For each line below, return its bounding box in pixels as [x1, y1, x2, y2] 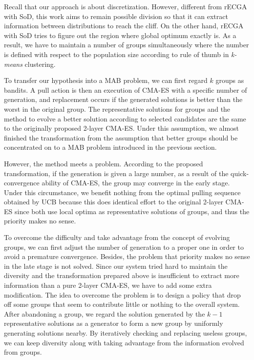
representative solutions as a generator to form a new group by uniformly [4, 318, 223, 328]
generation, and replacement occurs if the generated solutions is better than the [4, 94, 243, 104]
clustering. [24, 59, 56, 69]
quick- [231, 168, 249, 178]
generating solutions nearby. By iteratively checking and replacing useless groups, [4, 328, 247, 338]
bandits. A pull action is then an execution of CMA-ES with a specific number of [4, 84, 247, 95]
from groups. [4, 347, 42, 357]
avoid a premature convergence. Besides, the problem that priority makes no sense [4, 251, 250, 261]
